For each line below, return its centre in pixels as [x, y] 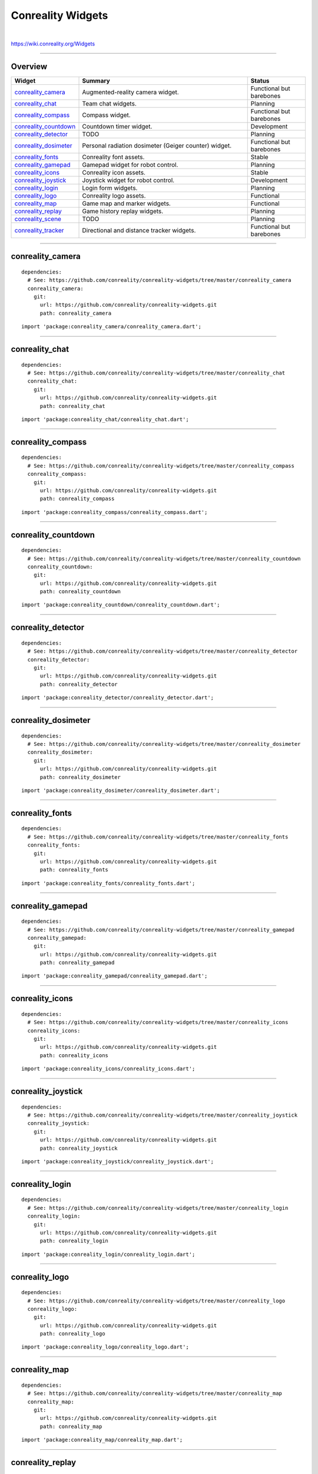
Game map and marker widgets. [126, 203]
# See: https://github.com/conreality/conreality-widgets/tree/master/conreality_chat [156, 373]
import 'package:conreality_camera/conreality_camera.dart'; [111, 327]
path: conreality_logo [72, 1334]
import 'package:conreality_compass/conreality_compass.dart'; [115, 512]
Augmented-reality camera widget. [130, 92]
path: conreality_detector [79, 684]
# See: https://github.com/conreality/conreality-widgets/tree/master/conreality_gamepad [161, 930]
